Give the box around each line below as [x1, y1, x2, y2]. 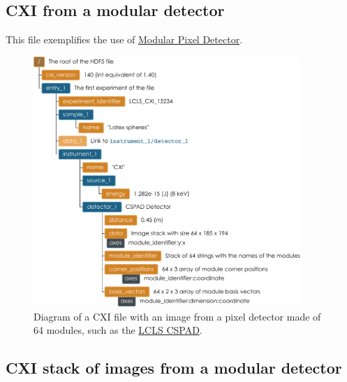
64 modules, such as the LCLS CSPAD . [34, 323, 202, 337]
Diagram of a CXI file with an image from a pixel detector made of [34, 309, 321, 323]
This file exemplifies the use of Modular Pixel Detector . [6, 32, 243, 47]
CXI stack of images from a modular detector [6, 357, 342, 379]
